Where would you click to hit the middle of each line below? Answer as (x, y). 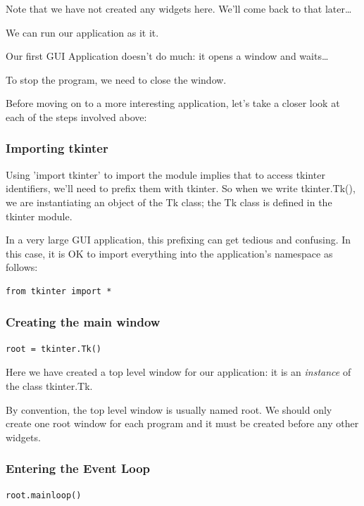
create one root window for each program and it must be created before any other (182, 423)
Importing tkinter (57, 148)
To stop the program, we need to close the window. (116, 79)
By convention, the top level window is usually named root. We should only (169, 409)
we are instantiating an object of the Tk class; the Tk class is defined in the (169, 202)
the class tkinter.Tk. (49, 385)
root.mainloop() (44, 495)
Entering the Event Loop (78, 468)
